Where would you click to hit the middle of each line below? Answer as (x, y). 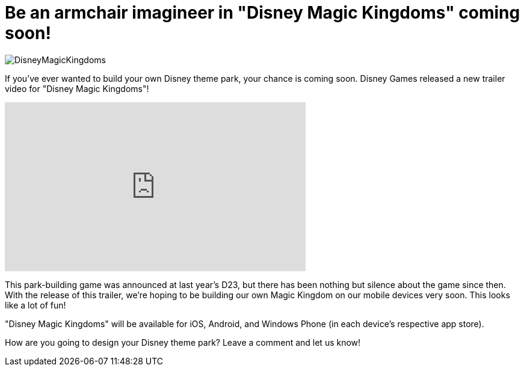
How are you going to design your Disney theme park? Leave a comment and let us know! (183, 342)
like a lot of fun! (35, 305)
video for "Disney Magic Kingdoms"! (77, 88)
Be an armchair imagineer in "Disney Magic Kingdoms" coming (263, 13)
